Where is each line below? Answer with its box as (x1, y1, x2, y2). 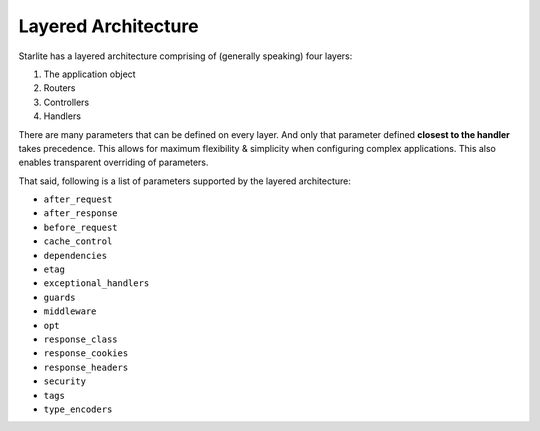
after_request (43, 194, 113, 205)
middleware (43, 306, 97, 317)
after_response (43, 208, 119, 219)
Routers (43, 82, 76, 94)
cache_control (43, 236, 113, 247)
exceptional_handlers (43, 278, 150, 289)
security (43, 376, 87, 387)
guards (43, 291, 76, 303)
